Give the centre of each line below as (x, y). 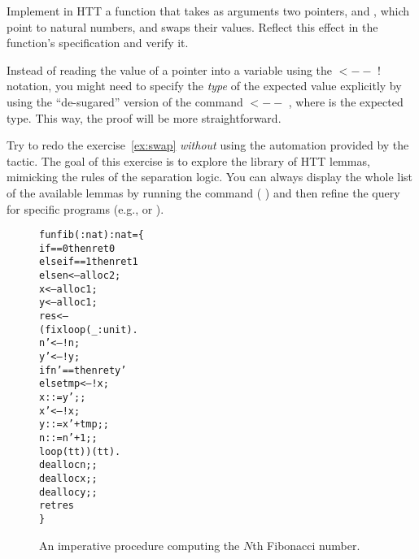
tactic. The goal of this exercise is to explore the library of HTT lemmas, (188, 160)
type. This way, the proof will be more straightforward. (144, 117)
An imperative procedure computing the (140, 545)
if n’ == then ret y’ (83, 370)
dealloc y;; (68, 492)
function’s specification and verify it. (98, 43)
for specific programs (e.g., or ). (85, 208)
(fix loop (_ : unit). (89, 329)
